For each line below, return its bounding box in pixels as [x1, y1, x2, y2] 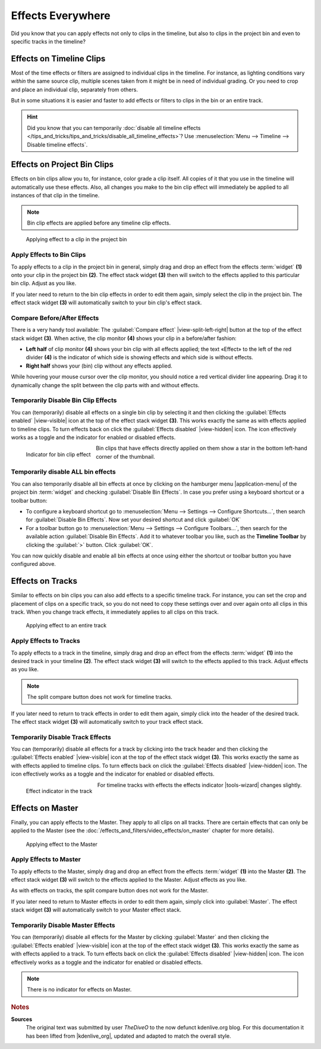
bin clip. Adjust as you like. [11, 280, 77, 287]
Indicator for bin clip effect [26, 451, 92, 458]
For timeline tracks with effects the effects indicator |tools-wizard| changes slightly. [97, 781, 302, 789]
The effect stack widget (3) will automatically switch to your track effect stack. [11, 718, 204, 725]
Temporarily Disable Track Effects [11, 733, 111, 741]
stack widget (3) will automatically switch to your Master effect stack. [11, 906, 181, 914]
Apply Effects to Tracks [11, 637, 80, 645]
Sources [11, 1016, 33, 1023]
